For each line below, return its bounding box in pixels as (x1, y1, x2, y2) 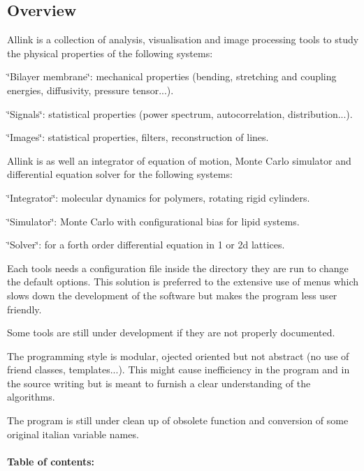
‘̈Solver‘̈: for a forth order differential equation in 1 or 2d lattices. (7, 237, 285, 252)
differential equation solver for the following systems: (7, 167, 233, 181)
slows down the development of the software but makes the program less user (7, 287, 337, 302)
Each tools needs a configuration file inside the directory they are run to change (7, 260, 349, 275)
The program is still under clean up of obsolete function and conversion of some (7, 413, 349, 428)
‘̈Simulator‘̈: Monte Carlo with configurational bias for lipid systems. (7, 214, 300, 228)
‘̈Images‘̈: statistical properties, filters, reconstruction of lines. (7, 130, 269, 144)
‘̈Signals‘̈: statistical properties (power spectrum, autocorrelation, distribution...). (7, 106, 353, 121)
